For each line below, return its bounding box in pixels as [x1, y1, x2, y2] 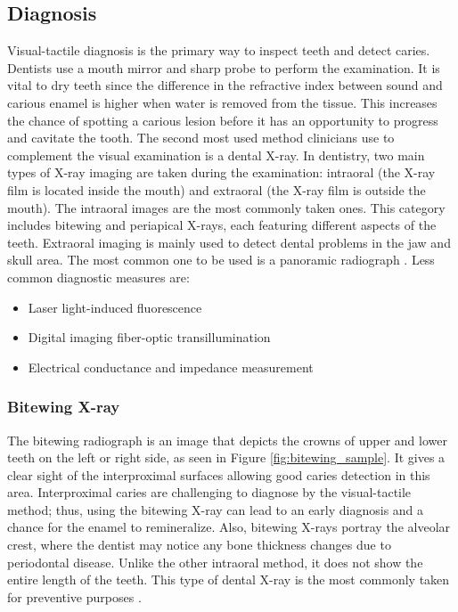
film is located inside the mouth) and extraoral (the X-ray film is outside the [7, 180, 426, 199]
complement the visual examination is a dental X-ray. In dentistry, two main [7, 145, 425, 164]
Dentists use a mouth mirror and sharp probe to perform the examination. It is [7, 58, 440, 77]
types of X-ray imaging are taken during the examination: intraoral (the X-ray [7, 163, 436, 182]
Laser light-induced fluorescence [28, 298, 202, 316]
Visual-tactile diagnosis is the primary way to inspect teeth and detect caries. [7, 41, 430, 60]
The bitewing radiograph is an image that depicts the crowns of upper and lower [7, 430, 447, 449]
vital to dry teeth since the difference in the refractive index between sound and [7, 76, 443, 94]
